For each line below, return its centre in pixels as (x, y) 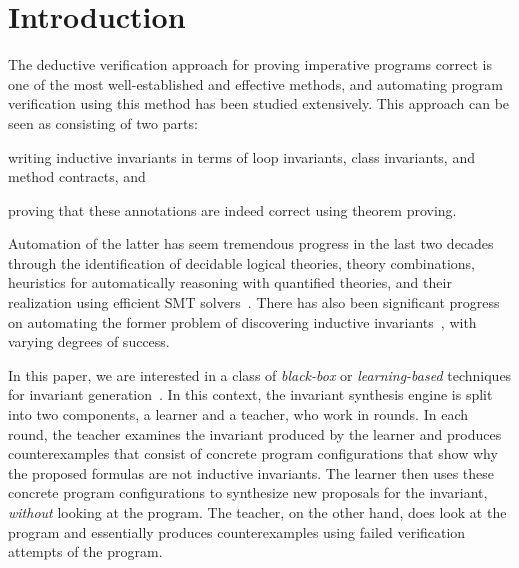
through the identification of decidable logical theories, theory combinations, (241, 262)
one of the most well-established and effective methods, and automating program (256, 83)
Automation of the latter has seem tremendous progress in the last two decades (251, 243)
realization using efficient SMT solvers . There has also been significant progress (254, 302)
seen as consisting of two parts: (103, 122)
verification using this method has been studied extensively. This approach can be (259, 103)
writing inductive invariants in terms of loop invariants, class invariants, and (241, 156)
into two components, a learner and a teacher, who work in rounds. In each (238, 414)
